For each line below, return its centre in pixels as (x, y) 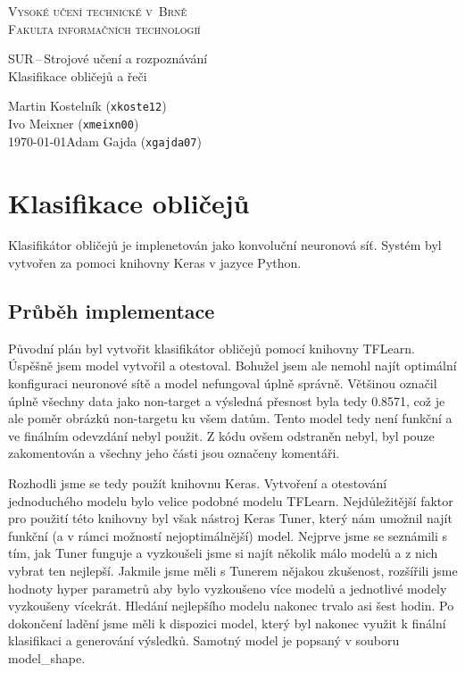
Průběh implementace (112, 311)
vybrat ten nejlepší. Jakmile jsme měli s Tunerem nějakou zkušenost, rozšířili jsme (233, 570)
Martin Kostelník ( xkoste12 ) (87, 106)
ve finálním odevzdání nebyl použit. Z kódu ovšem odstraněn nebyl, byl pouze (221, 435)
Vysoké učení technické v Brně (98, 11)
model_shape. (47, 657)
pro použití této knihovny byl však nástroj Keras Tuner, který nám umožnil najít (230, 518)
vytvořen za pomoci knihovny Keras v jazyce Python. (155, 263)
